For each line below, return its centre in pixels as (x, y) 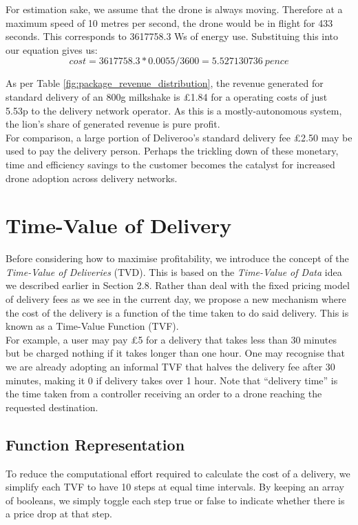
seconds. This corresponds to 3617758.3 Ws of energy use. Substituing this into (172, 36)
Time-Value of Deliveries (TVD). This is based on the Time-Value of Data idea (174, 271)
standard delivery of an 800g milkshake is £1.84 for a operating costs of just (167, 96)
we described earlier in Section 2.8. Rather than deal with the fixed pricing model (178, 285)
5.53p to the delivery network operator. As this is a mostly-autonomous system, (174, 110)
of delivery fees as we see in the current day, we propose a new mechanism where (176, 299)
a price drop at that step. (59, 514)
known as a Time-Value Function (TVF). (92, 326)
